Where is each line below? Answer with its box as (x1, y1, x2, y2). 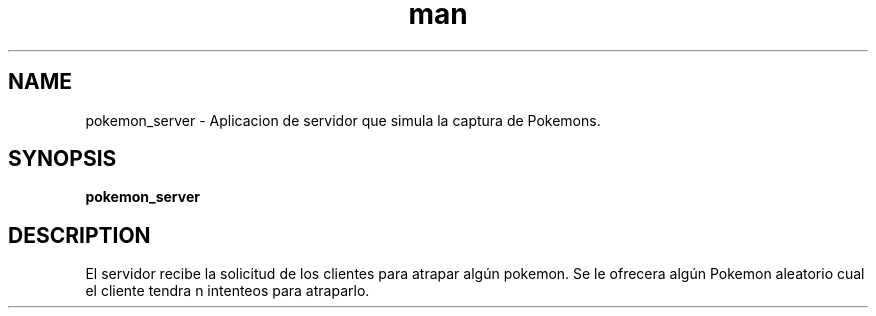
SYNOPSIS (8, 146, 117, 172)
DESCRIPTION (8, 222, 151, 248)
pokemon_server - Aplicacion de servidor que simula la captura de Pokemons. (85, 111, 601, 129)
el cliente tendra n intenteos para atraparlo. (85, 282, 370, 300)
